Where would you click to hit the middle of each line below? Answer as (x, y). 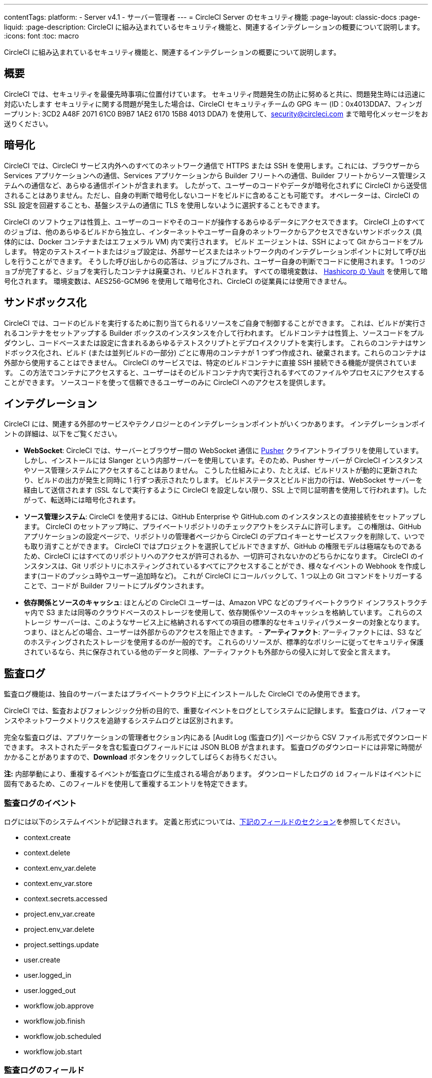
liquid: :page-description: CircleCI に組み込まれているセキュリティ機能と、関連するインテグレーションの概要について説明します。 (214, 27)
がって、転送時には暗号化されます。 (82, 500)
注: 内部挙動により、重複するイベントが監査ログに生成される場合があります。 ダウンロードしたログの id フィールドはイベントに (213, 774)
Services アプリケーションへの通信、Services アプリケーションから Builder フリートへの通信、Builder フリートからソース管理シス (215, 175)
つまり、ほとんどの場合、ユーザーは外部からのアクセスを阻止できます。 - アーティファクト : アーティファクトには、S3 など (223, 632)
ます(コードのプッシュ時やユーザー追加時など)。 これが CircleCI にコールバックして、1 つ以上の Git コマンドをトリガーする (223, 576)
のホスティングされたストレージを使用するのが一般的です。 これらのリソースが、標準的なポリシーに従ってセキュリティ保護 (224, 642)
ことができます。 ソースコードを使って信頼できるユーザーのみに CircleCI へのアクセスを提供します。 (167, 382)
